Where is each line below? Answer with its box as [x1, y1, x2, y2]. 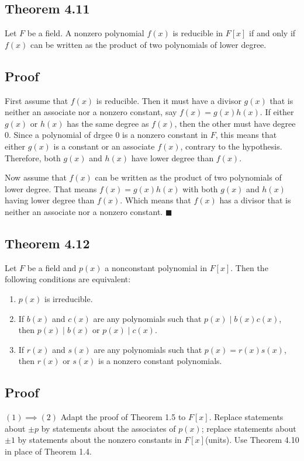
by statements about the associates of [41, 422, 176, 434]
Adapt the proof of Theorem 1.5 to [60, 411, 186, 423]
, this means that [215, 129, 277, 141]
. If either [260, 106, 294, 118]
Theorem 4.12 [5, 234, 90, 252]
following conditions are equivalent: [5, 273, 131, 285]
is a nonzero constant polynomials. [98, 355, 222, 367]
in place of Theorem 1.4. [5, 445, 92, 457]
